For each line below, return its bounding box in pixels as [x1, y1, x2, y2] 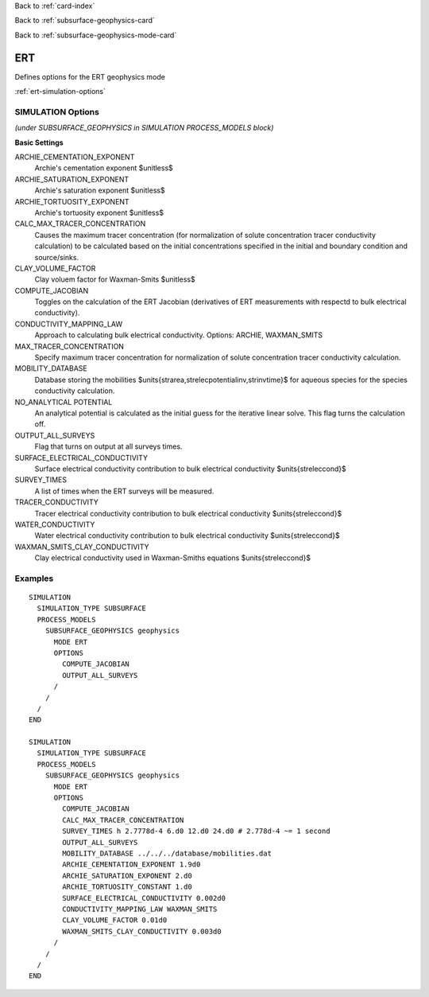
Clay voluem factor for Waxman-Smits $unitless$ [34, 275, 195, 284]
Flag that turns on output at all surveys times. [34, 442, 183, 451]
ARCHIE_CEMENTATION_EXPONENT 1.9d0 [62, 860, 201, 869]
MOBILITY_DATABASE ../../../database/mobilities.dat [62, 849, 272, 858]
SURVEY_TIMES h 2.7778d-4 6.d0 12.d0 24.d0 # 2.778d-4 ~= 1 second [62, 827, 330, 835]
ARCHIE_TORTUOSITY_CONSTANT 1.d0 [62, 882, 192, 891]
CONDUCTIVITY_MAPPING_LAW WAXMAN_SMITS [62, 904, 218, 913]
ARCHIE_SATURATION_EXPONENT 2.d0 [62, 871, 192, 880]
